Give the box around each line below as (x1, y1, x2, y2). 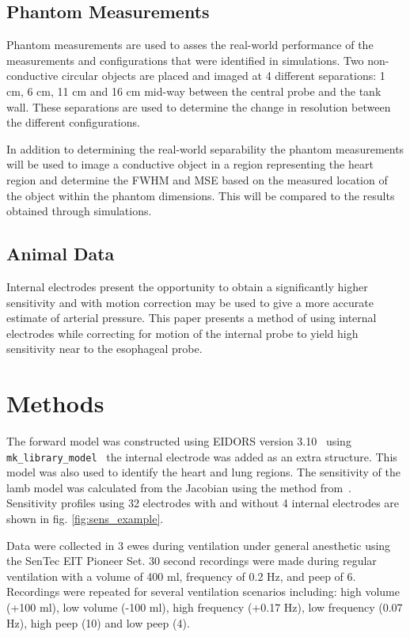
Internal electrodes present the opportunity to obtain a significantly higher (6, 278, 368, 294)
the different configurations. (6, 114, 140, 131)
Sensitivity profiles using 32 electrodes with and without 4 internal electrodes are (6, 495, 400, 511)
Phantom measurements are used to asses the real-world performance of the (6, 36, 374, 53)
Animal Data (6, 241, 115, 266)
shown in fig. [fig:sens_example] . (6, 510, 164, 527)
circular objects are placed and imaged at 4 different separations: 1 (61, 67, 385, 84)
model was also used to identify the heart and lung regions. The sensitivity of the (6, 464, 401, 480)
